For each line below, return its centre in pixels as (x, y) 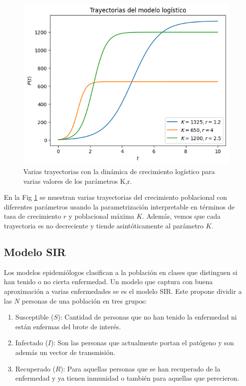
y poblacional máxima (101, 216)
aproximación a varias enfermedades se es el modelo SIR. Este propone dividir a (123, 291)
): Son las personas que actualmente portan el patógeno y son (142, 343)
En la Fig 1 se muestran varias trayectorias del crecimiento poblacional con (115, 197)
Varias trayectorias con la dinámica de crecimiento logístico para (119, 171)
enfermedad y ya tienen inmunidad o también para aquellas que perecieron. (127, 378)
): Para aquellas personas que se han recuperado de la (140, 368)
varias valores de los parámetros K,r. (78, 181)
